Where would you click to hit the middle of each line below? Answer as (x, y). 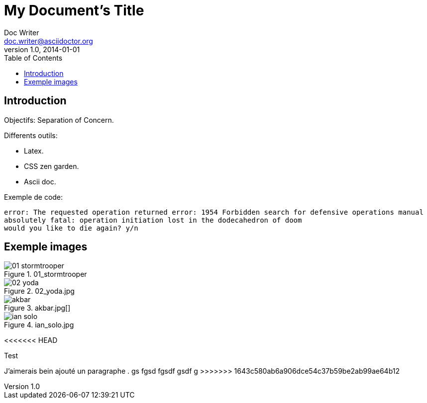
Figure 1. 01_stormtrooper (46, 274)
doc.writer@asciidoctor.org (49, 41)
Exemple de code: (34, 197)
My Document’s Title (74, 10)
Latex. (34, 151)
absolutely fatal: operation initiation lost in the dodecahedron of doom (153, 220)
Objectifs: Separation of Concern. (59, 120)
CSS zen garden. (52, 166)
